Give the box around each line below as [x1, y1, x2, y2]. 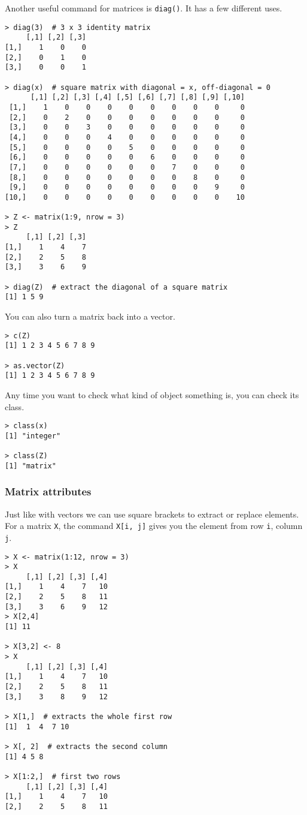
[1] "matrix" [5, 461, 56, 470]
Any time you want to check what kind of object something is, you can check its [5, 388, 299, 401]
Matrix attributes [5, 484, 92, 499]
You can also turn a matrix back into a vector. [5, 310, 175, 323]
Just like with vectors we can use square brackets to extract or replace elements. [5, 507, 299, 520]
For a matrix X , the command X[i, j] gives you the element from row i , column [5, 519, 303, 532]
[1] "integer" [5, 431, 61, 440]
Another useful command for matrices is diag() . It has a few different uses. [5, 2, 282, 14]
